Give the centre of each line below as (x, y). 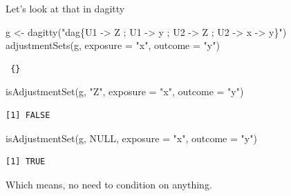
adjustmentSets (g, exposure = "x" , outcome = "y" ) (113, 45)
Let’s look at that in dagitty (65, 8)
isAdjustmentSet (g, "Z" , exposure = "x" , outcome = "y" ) (125, 91)
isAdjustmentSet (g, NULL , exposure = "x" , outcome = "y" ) (131, 138)
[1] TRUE (26, 162)
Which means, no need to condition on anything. (109, 184)
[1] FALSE (28, 115)
